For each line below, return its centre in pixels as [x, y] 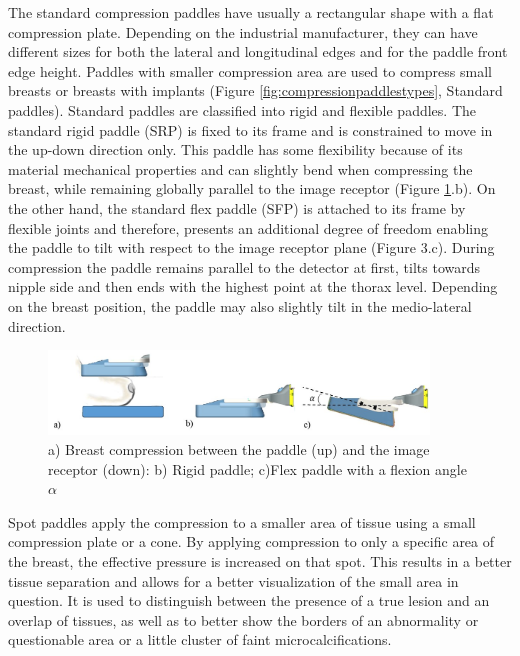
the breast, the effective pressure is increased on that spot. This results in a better [260, 560]
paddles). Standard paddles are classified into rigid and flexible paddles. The [242, 109]
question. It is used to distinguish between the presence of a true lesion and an [249, 600]
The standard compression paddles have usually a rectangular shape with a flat [251, 12]
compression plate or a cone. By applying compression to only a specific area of [251, 541]
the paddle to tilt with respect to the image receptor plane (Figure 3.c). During [251, 247]
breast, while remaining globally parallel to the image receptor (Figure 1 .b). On [252, 188]
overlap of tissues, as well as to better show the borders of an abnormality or [243, 619]
